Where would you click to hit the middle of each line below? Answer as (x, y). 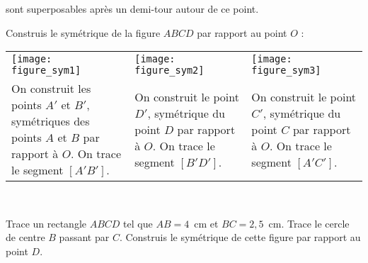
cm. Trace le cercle (309, 223)
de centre (25, 237)
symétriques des (51, 121)
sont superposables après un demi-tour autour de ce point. (132, 9)
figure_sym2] (169, 71)
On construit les (51, 89)
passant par (84, 237)
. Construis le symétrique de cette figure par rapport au (240, 237)
